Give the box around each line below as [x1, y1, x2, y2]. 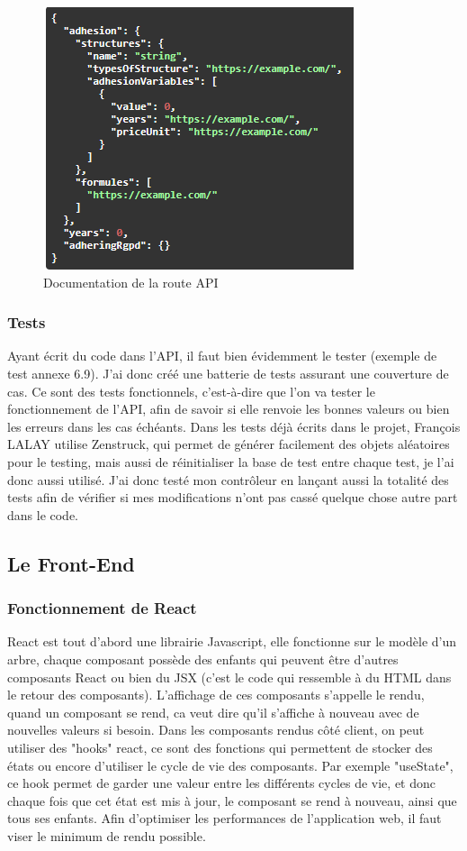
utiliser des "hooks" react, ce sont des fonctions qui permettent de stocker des [7, 737, 433, 756]
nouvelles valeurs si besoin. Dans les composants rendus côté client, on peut [7, 720, 425, 739]
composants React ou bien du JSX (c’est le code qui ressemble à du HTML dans [7, 667, 452, 686]
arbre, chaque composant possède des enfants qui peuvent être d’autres [7, 649, 399, 668]
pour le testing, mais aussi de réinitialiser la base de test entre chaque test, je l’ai [7, 452, 454, 471]
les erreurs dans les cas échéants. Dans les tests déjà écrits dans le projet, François [7, 416, 461, 435]
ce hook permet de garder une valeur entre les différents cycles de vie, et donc [7, 773, 436, 792]
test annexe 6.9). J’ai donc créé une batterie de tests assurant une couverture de [7, 364, 449, 382]
